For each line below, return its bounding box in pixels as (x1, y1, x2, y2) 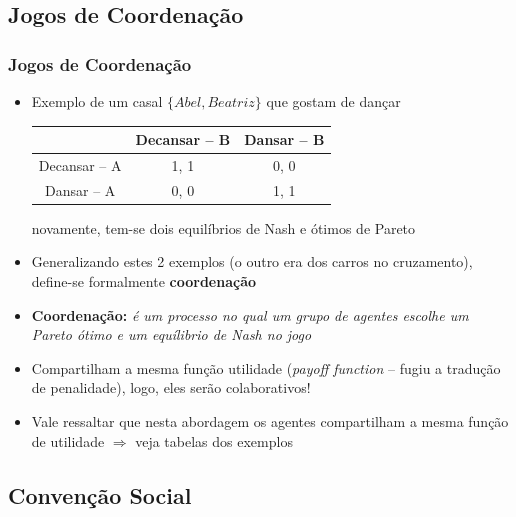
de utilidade (31, 430, 105, 451)
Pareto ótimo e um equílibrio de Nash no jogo (31, 324, 312, 345)
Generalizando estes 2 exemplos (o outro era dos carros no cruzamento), (31, 251, 473, 272)
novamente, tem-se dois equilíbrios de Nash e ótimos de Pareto (31, 217, 416, 238)
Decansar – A (38, 154, 122, 175)
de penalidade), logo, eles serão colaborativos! (31, 377, 311, 398)
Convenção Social (8, 479, 192, 510)
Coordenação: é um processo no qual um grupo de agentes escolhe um (31, 304, 469, 325)
